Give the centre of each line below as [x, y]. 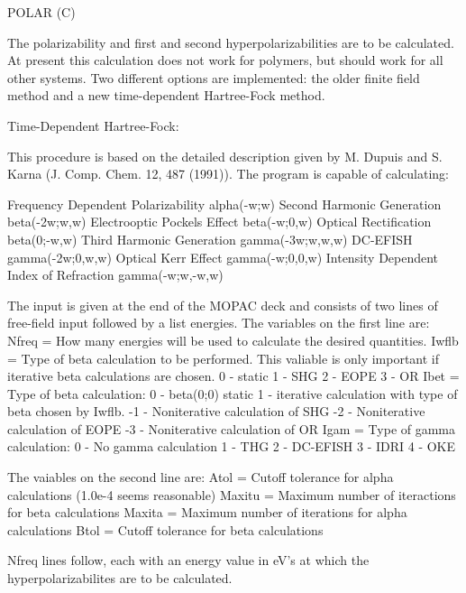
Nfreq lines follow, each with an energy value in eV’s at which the [188, 560]
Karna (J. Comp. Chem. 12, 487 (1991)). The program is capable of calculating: [228, 174]
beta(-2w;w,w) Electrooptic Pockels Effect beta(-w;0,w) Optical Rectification [219, 222]
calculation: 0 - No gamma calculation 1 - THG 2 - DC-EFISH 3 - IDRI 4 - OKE [232, 446]
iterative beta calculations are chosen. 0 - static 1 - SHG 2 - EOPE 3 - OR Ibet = [233, 376]
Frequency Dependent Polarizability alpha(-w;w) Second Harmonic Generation [224, 204]
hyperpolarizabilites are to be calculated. [120, 578]
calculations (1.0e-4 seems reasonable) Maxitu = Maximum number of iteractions [232, 494]
